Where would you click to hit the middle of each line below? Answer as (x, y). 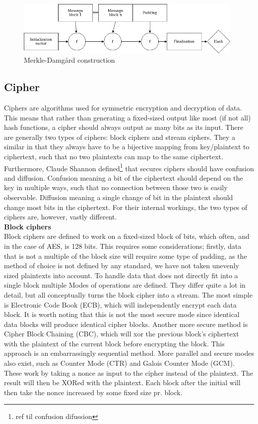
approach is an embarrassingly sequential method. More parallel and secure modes (129, 353)
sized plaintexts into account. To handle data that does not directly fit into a (121, 275)
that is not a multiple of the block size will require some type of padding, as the (126, 256)
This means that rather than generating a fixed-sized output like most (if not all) (128, 117)
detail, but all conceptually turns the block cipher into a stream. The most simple (128, 294)
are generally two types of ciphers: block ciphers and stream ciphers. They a (120, 137)
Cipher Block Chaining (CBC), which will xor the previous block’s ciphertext (122, 334)
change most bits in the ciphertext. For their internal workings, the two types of (126, 207)
